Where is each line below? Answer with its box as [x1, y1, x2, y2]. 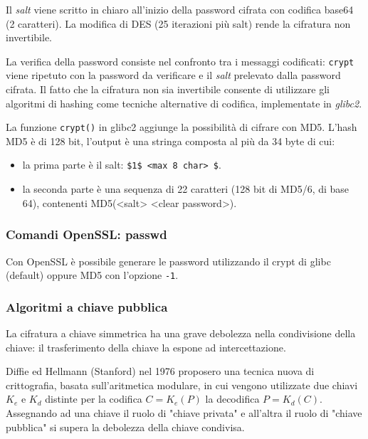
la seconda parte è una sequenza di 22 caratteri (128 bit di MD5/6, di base [22, 181, 349, 196]
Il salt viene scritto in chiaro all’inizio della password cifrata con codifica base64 [6, 2, 354, 16]
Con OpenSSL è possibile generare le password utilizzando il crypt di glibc [6, 253, 331, 268]
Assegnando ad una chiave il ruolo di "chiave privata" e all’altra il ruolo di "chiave [6, 405, 362, 420]
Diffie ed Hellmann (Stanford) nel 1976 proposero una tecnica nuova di [6, 364, 315, 379]
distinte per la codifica [45, 391, 142, 406]
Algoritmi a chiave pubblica [6, 297, 168, 315]
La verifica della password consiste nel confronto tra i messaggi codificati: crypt [6, 53, 354, 68]
